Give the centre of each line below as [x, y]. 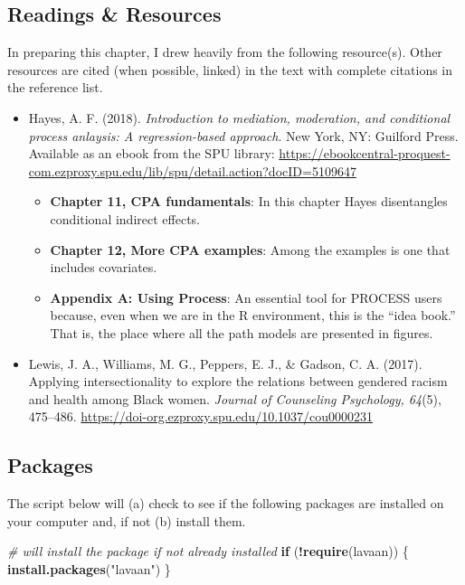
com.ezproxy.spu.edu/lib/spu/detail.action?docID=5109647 [192, 170]
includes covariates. [104, 267]
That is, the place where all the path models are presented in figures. [242, 332]
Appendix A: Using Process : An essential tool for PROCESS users [246, 297]
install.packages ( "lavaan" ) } [89, 568]
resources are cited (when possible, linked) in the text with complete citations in [230, 69]
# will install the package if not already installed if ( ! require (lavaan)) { [208, 551]
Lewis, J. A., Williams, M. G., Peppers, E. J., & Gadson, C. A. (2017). [225, 363]
